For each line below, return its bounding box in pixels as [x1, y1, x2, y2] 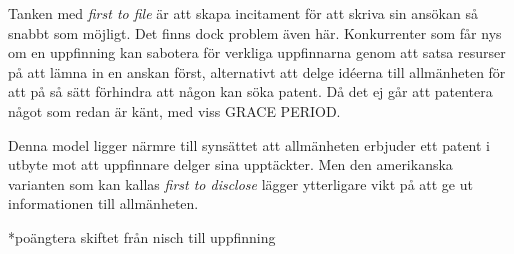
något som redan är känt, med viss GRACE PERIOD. [8, 100, 341, 121]
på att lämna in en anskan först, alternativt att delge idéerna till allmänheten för [8, 61, 506, 82]
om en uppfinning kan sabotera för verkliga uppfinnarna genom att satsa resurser [8, 42, 506, 63]
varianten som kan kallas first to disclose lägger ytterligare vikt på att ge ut [8, 173, 473, 194]
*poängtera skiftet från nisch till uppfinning [8, 226, 276, 247]
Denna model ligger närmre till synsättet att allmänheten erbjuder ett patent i [8, 134, 491, 155]
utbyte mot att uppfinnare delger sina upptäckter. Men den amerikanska [8, 154, 453, 175]
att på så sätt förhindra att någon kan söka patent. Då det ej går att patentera [8, 81, 493, 102]
